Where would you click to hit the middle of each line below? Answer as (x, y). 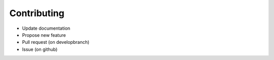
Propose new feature (44, 35)
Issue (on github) (40, 49)
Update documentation (46, 28)
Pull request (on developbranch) (56, 42)
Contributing (37, 13)
